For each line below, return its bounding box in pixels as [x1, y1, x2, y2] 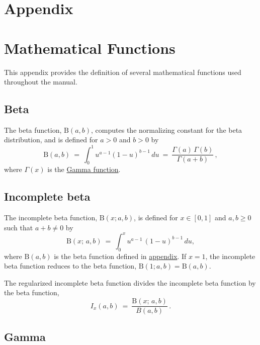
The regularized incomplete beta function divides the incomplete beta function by [4, 277, 256, 288]
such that [4, 222, 33, 232]
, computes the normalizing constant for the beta [91, 124, 242, 135]
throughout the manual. [4, 76, 77, 87]
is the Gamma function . [47, 164, 121, 175]
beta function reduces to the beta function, [4, 261, 137, 271]
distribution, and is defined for [4, 134, 98, 145]
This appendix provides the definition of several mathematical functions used [4, 66, 241, 77]
